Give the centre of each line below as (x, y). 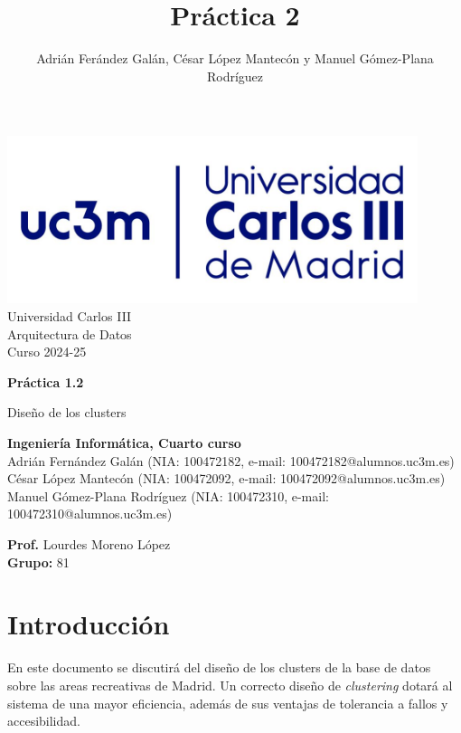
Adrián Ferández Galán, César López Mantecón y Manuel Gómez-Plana (235, 58)
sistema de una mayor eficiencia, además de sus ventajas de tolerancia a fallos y (228, 703)
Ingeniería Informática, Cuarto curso (124, 443)
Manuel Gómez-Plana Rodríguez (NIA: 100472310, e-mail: (168, 495)
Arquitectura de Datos (70, 333)
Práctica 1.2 (46, 381)
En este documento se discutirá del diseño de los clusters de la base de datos (219, 667)
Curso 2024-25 (47, 352)
